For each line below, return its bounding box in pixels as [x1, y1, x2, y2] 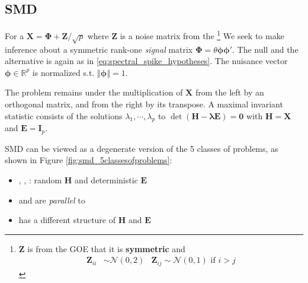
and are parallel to [18, 193, 85, 206]
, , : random [18, 174, 62, 186]
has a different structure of [18, 214, 116, 226]
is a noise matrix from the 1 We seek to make [120, 28, 284, 42]
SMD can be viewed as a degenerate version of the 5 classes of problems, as [5, 142, 278, 154]
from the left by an [195, 86, 264, 98]
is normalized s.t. [32, 66, 95, 78]
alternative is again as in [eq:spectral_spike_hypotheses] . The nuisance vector [5, 55, 288, 67]
